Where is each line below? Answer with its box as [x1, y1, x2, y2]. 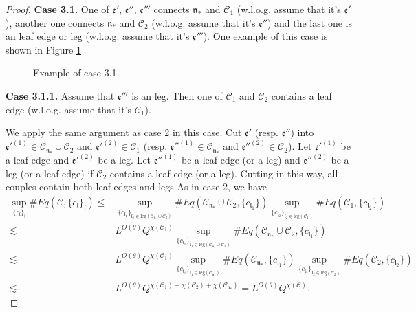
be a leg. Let [98, 153, 151, 167]
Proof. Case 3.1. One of [6, 2, 109, 16]
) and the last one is [267, 15, 352, 30]
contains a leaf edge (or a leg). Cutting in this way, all [109, 166, 338, 180]
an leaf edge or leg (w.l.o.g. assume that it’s [6, 29, 190, 43]
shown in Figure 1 [6, 42, 81, 56]
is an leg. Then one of [131, 88, 223, 102]
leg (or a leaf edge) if [6, 166, 94, 180]
